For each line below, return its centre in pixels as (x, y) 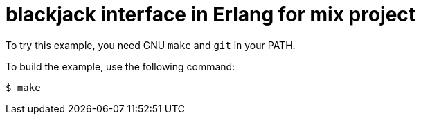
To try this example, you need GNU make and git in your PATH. (151, 45)
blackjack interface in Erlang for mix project (211, 14)
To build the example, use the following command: (120, 66)
